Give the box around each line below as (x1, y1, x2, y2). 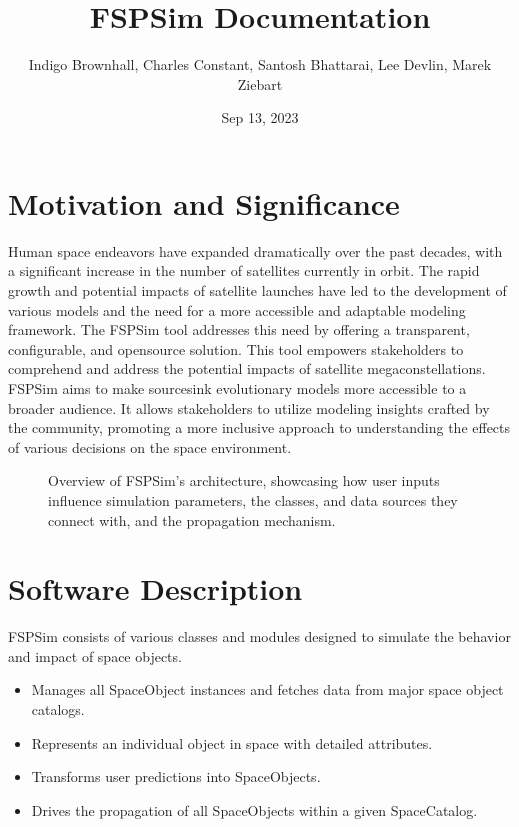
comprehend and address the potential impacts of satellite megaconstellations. (8, 358, 486, 379)
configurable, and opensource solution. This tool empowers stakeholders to (8, 338, 464, 359)
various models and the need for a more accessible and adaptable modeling (8, 299, 466, 320)
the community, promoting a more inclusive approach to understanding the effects (8, 417, 511, 438)
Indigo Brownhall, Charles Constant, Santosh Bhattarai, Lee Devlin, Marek (28, 54, 492, 75)
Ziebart (237, 73, 283, 94)
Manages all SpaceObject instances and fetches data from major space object (31, 679, 504, 700)
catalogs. (31, 699, 85, 720)
